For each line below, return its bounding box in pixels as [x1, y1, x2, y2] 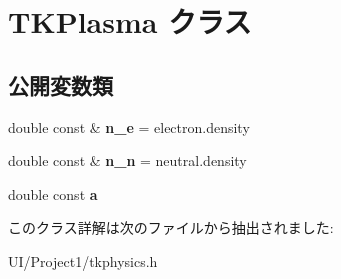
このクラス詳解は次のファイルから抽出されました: [8, 217, 334, 238]
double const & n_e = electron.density [8, 116, 250, 137]
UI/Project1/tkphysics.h [8, 250, 158, 271]
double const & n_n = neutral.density [8, 150, 247, 171]
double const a [8, 183, 98, 204]
